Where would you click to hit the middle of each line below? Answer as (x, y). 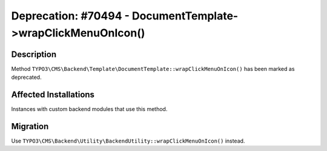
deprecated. (26, 77)
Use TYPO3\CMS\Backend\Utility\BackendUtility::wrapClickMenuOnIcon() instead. (128, 141)
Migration (30, 126)
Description (34, 54)
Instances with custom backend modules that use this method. (89, 109)
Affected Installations (53, 95)
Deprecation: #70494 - (71, 16)
